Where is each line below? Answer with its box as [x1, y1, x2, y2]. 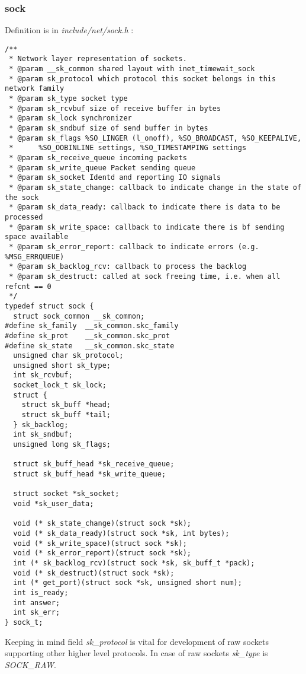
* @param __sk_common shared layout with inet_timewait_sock [9, 65, 255, 74]
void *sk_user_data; [13, 500, 94, 508]
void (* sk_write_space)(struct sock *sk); [13, 539, 187, 548]
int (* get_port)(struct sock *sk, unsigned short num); [13, 578, 242, 587]
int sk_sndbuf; [13, 430, 73, 439]
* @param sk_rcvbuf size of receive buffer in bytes [9, 104, 221, 113]
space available [5, 233, 69, 241]
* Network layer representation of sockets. [9, 55, 187, 63]
